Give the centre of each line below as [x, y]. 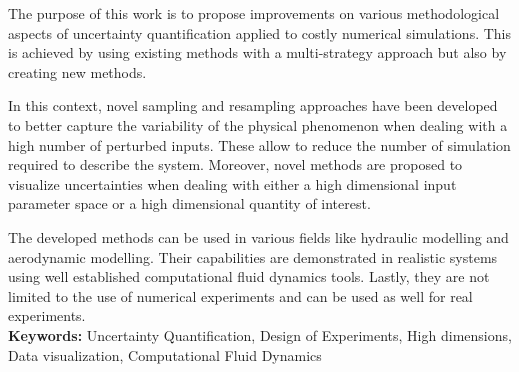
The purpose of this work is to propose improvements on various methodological [254, 13]
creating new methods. [77, 71]
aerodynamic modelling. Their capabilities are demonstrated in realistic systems [253, 256]
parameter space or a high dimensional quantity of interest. [189, 203]
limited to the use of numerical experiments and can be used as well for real [240, 295]
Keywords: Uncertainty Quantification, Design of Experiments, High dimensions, [260, 334]
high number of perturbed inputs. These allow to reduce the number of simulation [259, 144]
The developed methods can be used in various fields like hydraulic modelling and [258, 236]
